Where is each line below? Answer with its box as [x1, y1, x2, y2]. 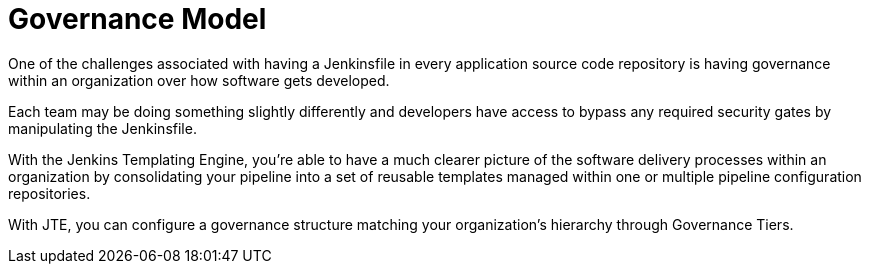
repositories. [8, 184, 91, 202]
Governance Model [8, 2, 267, 36]
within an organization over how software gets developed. [8, 71, 390, 89]
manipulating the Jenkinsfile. [8, 119, 197, 137]
